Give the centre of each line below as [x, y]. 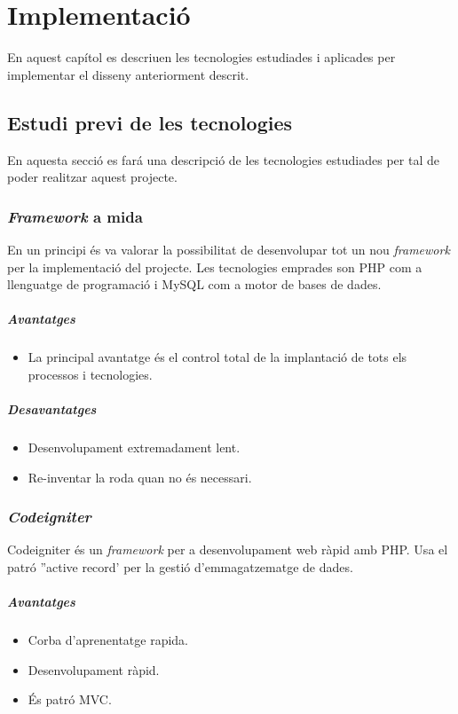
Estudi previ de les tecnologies [150, 122]
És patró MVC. [70, 699]
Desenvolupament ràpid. [94, 669]
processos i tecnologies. [90, 374]
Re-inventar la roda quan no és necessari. [140, 477]
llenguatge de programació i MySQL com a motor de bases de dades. [194, 284]
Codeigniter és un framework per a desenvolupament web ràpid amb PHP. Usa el [228, 549]
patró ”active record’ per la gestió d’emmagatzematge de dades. [180, 567]
